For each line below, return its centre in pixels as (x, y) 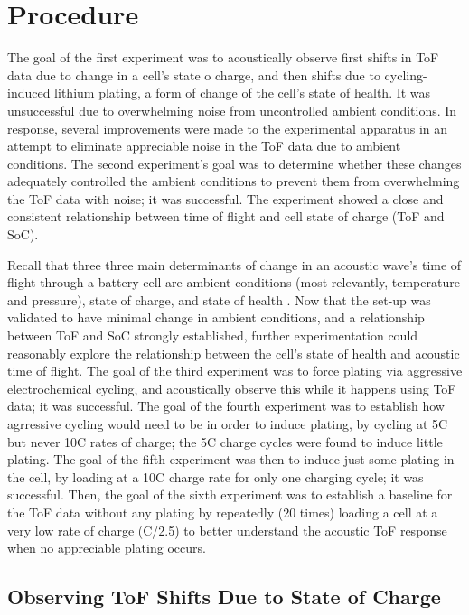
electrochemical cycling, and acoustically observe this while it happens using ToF (232, 388)
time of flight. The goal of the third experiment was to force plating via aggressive (235, 371)
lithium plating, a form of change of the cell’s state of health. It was (243, 93)
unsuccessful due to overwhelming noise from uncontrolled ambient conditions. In (232, 110)
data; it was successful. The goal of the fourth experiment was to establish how (226, 406)
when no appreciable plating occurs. (107, 548)
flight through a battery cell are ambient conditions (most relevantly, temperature (234, 282)
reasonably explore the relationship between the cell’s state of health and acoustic (234, 353)
